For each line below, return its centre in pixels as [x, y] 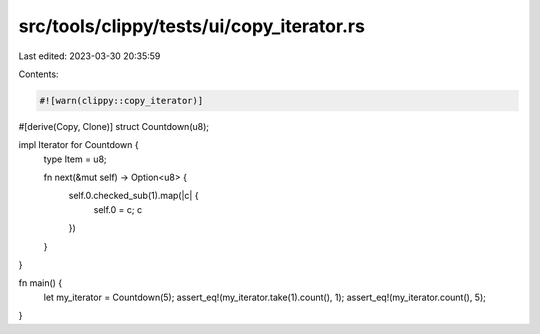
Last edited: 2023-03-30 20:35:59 [89, 56]
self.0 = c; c [118, 209]
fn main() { [40, 283]
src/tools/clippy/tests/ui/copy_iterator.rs [191, 26]
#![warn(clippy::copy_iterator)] [121, 100]
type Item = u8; [75, 159]
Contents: [38, 74]
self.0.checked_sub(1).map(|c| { [133, 196]
